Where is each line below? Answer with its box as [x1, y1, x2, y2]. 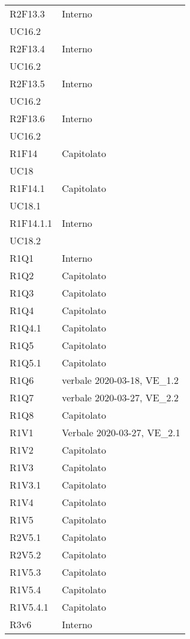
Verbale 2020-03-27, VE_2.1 [62, 425, 180, 439]
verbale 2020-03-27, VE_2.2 [62, 390, 179, 404]
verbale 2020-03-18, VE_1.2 [62, 373, 179, 387]
